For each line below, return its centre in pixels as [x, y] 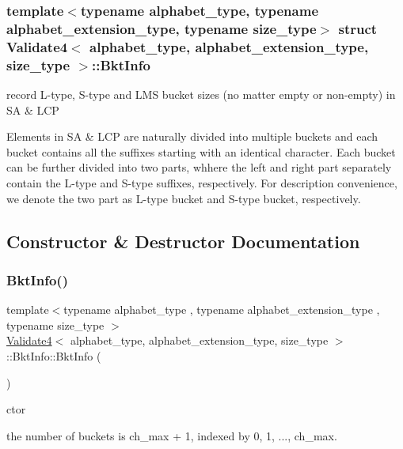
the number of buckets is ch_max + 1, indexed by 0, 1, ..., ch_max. [172, 435]
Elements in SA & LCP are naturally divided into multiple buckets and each [192, 136]
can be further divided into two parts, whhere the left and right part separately [199, 167]
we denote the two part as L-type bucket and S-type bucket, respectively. [184, 198]
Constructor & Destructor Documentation [183, 241]
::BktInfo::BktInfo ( [54, 355]
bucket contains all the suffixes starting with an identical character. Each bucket [201, 151]
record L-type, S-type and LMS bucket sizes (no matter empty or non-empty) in [201, 94]
